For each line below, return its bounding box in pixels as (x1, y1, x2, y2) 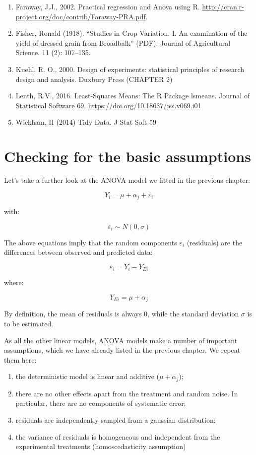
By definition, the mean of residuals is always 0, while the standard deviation (4, 308, 239, 319)
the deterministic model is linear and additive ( (15, 371, 159, 381)
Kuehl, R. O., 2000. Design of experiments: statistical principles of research (15, 64, 245, 74)
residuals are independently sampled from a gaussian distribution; (15, 415, 216, 425)
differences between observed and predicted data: (4, 247, 153, 257)
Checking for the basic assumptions (4, 146, 251, 166)
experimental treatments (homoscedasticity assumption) (15, 441, 186, 452)
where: (4, 277, 24, 288)
